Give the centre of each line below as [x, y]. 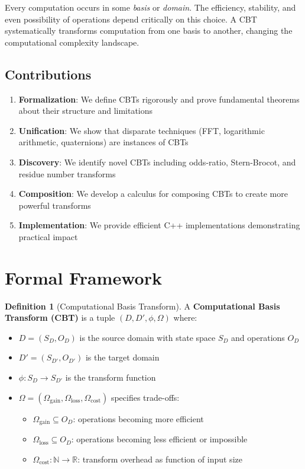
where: [185, 318]
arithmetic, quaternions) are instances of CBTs [103, 142]
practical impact [48, 236]
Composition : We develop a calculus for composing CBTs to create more [153, 194]
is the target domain [122, 357]
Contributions [48, 74]
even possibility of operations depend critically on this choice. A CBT [131, 19]
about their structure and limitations [86, 111]
